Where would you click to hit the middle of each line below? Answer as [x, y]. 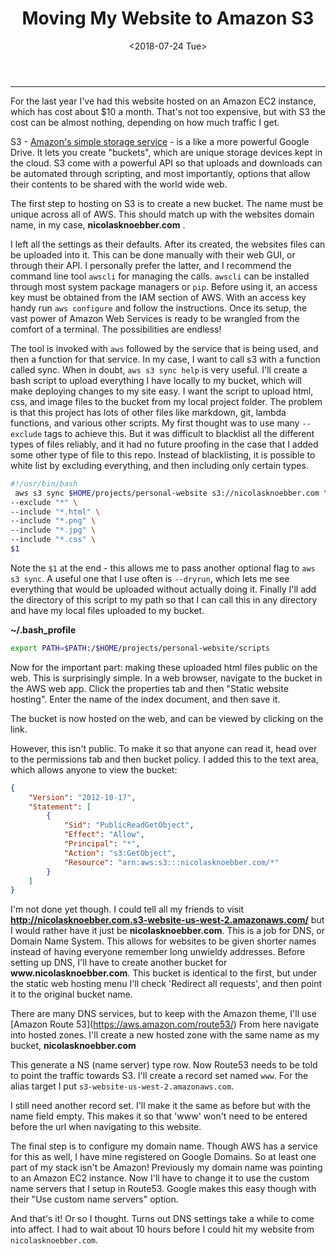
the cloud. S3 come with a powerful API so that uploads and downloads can [166, 163]
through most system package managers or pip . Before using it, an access [164, 286]
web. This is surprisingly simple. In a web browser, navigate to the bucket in [166, 678]
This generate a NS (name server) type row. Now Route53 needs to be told [164, 1065]
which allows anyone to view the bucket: [94, 769]
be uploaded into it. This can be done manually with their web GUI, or [153, 254]
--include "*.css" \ [53, 540]
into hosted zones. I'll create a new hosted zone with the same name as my [165, 1035]
